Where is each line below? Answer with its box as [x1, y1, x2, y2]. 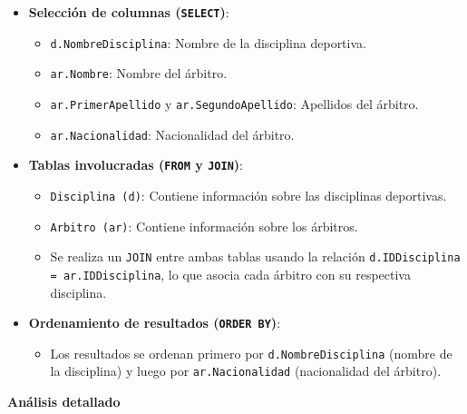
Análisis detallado [7, 392, 121, 411]
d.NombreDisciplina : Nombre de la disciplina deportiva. [50, 33, 366, 52]
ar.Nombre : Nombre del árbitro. [50, 64, 228, 83]
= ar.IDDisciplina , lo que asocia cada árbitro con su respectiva [50, 264, 411, 283]
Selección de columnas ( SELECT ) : [28, 3, 229, 21]
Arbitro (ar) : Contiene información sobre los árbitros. [50, 216, 358, 235]
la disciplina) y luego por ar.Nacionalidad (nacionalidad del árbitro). [50, 361, 442, 380]
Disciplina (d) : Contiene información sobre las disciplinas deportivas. [50, 185, 447, 204]
